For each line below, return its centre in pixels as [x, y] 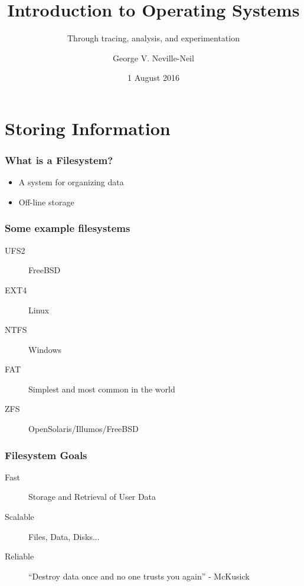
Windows [45, 349]
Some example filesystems [68, 228]
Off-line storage [46, 202]
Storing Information [88, 128]
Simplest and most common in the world [102, 389]
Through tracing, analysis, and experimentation [153, 38]
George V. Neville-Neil [153, 58]
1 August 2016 [153, 78]
